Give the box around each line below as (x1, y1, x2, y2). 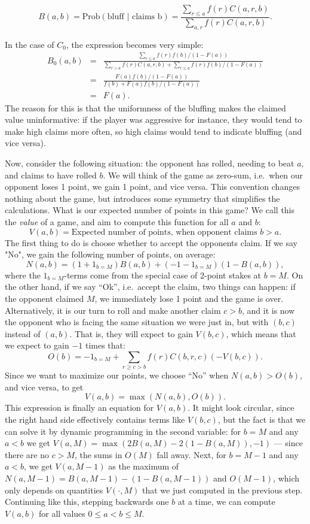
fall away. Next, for (156, 448, 226, 461)
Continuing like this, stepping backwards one (5, 495, 169, 508)
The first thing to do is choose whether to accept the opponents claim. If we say (5, 236, 298, 249)
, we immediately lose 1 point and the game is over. (94, 292, 284, 304)
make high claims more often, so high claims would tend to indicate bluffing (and (5, 125, 302, 137)
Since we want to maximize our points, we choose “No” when (5, 369, 229, 381)
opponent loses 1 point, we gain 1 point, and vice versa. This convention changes (5, 180, 300, 193)
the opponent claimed (5, 292, 84, 304)
